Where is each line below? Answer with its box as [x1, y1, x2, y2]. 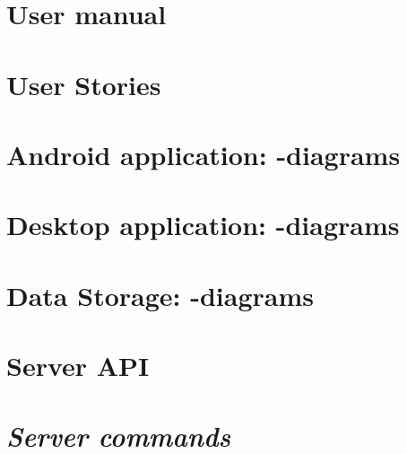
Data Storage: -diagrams [6, 276, 314, 313]
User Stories [6, 65, 161, 102]
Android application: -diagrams [6, 135, 401, 172]
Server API [6, 347, 150, 384]
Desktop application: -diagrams [6, 206, 400, 243]
